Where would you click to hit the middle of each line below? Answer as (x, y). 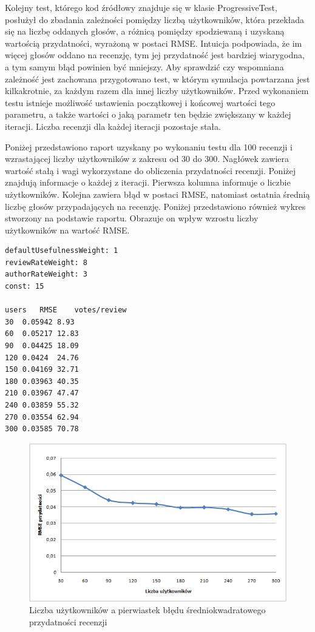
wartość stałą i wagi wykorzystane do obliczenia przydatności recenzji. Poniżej (150, 170)
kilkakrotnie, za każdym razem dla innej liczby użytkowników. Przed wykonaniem (157, 91)
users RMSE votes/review (66, 310)
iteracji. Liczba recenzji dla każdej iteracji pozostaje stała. (113, 126)
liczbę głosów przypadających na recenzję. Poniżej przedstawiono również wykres (155, 206)
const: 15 (25, 287)
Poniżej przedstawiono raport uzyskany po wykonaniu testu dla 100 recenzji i (149, 146)
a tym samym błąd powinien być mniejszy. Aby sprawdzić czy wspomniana (144, 66)
